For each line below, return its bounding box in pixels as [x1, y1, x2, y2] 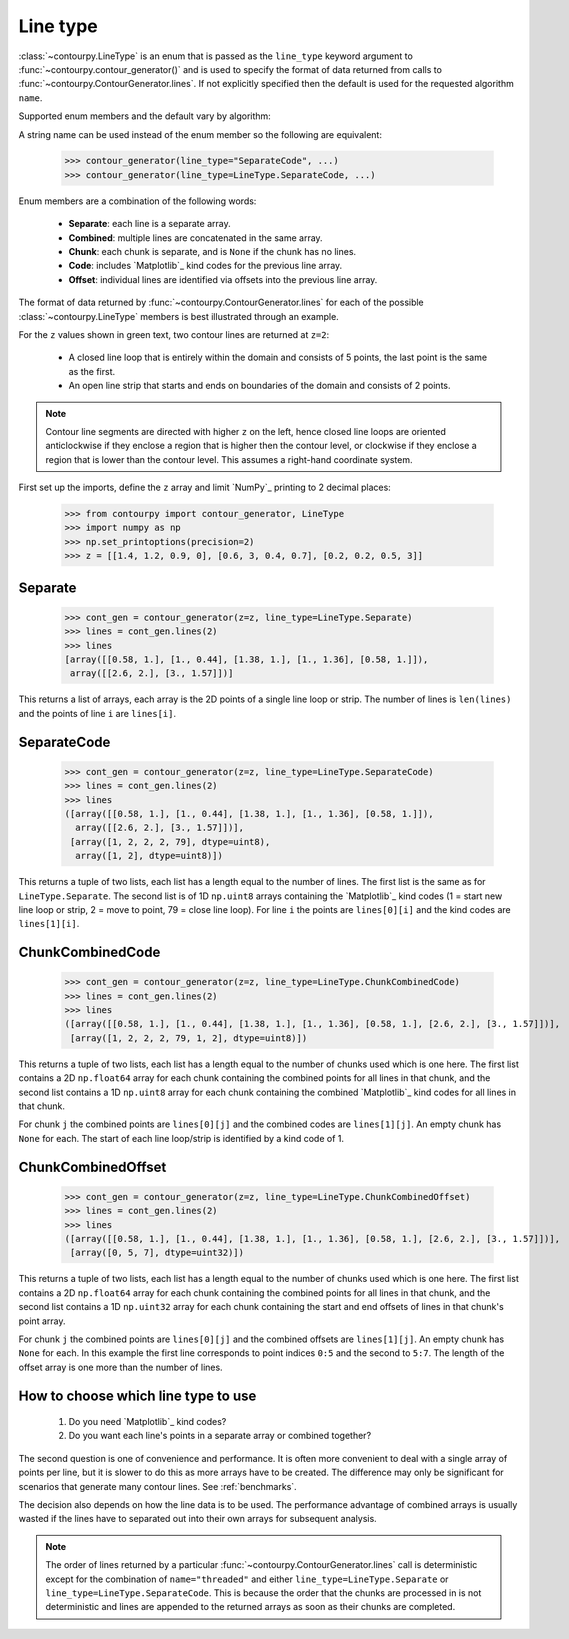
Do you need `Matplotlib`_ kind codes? [68, 1416, 227, 1428]
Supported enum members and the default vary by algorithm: [18, 110, 272, 122]
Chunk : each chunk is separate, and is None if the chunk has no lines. [68, 246, 357, 258]
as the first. [68, 365, 115, 377]
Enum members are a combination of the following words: [18, 195, 257, 207]
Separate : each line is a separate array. [68, 218, 231, 230]
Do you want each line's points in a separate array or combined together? [68, 1430, 372, 1442]
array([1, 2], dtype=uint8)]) [75, 850, 224, 862]
